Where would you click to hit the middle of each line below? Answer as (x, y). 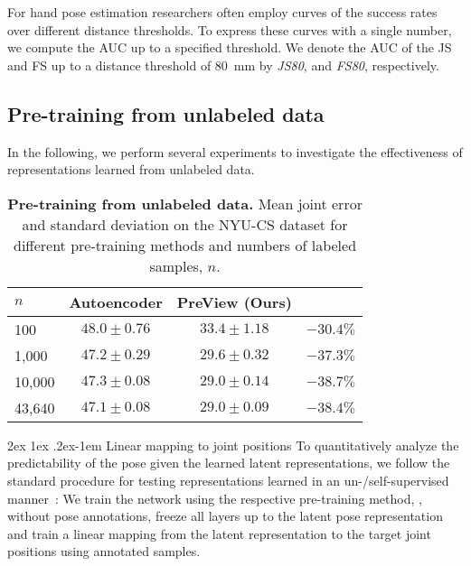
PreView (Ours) (234, 302)
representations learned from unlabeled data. (131, 169)
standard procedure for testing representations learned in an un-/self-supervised (228, 480)
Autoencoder (116, 302)
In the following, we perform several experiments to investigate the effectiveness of (235, 151)
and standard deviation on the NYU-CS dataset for (185, 224)
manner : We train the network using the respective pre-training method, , (215, 498)
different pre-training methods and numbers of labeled (185, 245)
